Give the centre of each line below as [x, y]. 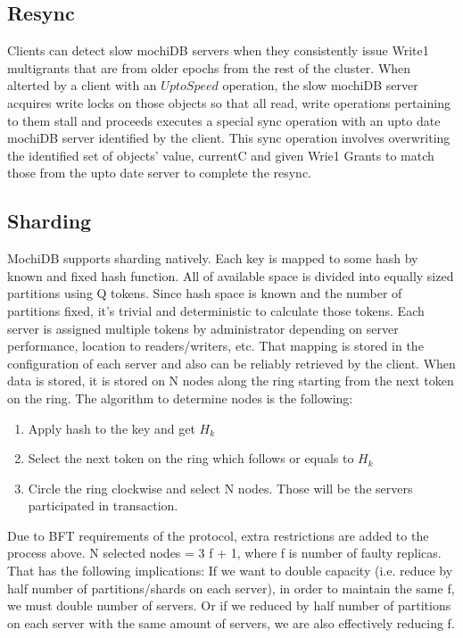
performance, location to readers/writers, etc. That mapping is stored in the [215, 346]
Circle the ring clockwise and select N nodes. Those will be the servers [220, 488]
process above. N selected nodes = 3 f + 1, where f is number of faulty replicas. [224, 553]
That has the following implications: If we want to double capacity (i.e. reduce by [230, 571]
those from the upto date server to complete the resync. [160, 173]
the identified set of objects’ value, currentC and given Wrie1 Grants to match [221, 155]
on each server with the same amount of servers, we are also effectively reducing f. [231, 622]
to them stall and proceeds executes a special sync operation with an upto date [224, 120]
